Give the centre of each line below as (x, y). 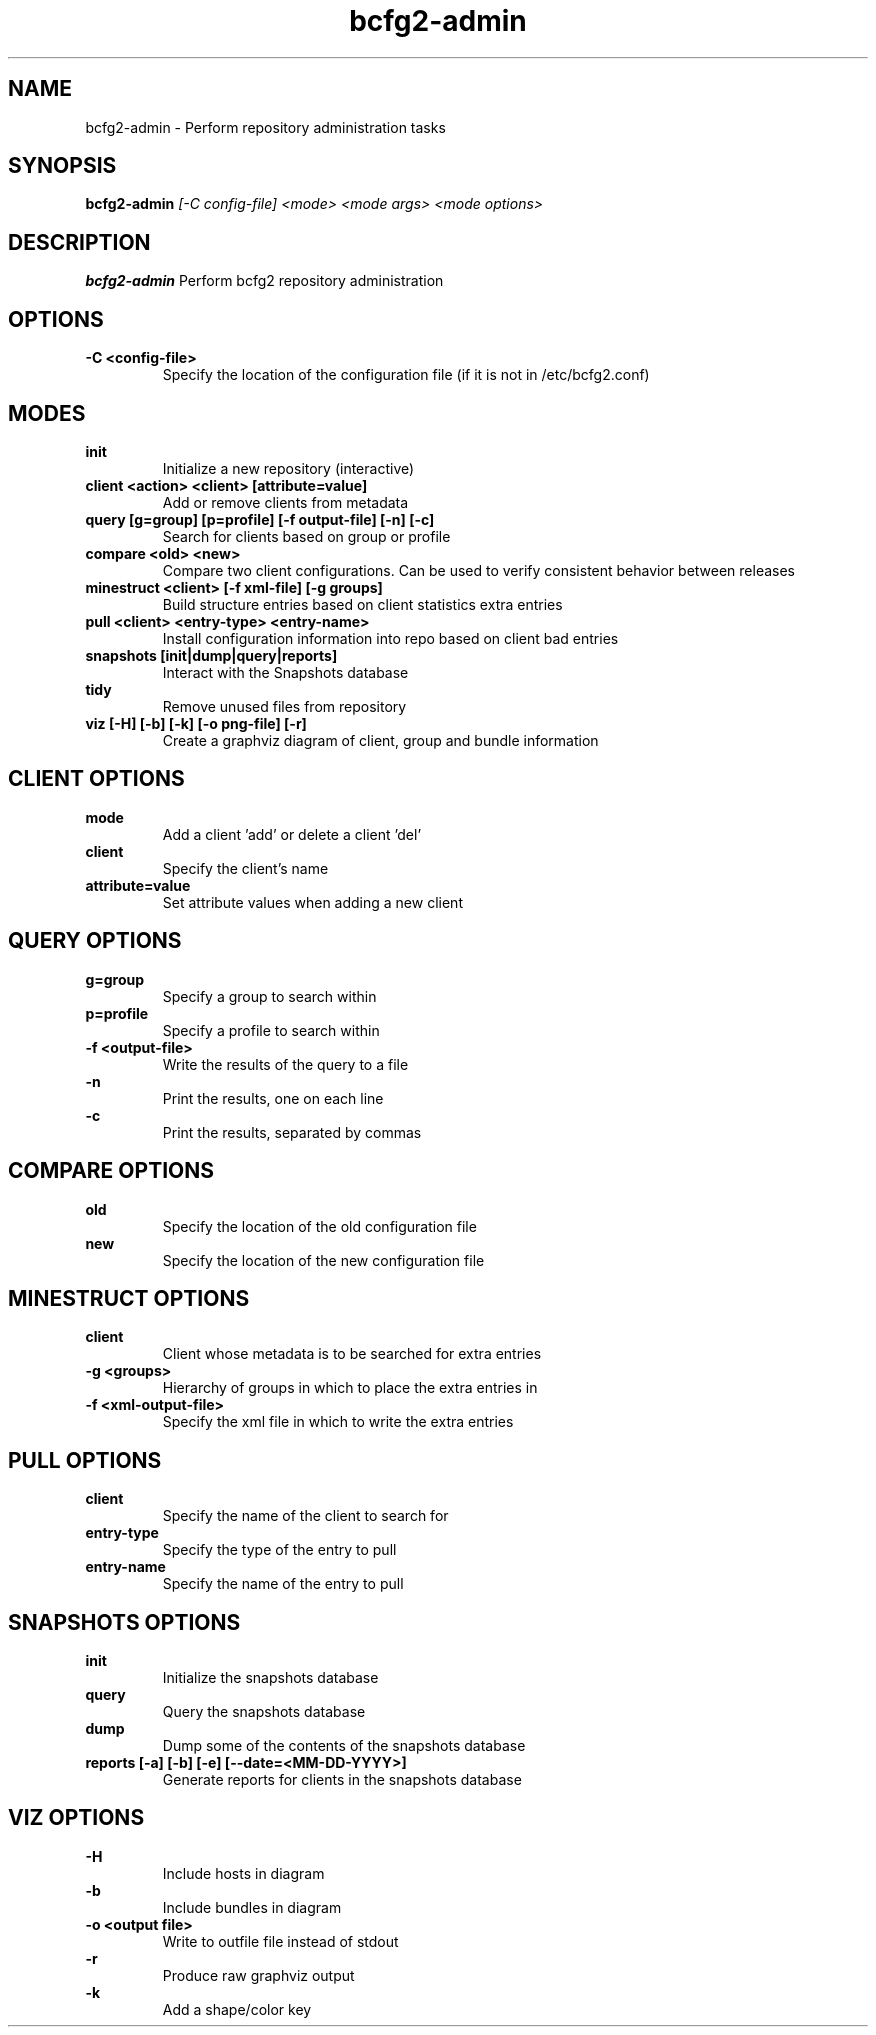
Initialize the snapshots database (270, 1678)
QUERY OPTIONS (95, 941)
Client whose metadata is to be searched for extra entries (352, 1354)
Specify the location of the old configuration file (319, 1226)
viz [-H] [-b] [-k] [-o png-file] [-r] (196, 723)
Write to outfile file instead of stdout (280, 1941)
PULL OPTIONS (85, 1460)
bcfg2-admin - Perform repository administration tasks (265, 127)
